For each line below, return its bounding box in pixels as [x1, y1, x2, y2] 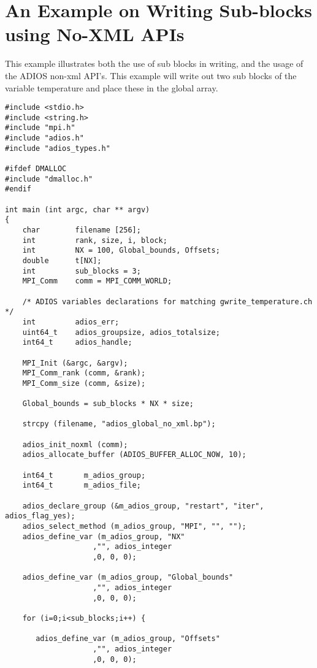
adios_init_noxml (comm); [22, 440, 128, 449]
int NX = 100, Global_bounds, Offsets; [22, 246, 220, 255]
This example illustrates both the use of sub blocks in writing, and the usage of [5, 57, 304, 70]
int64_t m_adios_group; [22, 470, 146, 480]
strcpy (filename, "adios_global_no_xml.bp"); [22, 420, 216, 429]
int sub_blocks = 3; [22, 266, 141, 275]
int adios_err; [22, 317, 120, 326]
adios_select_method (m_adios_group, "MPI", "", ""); [22, 522, 246, 531]
